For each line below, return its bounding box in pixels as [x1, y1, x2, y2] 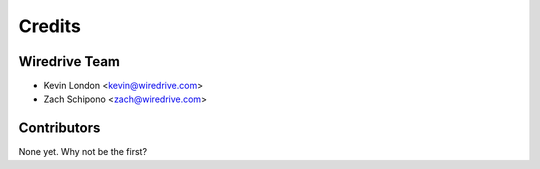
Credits [18, 15, 82, 37]
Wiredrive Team [18, 53, 120, 70]
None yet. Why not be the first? [18, 146, 148, 158]
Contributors [18, 120, 101, 137]
